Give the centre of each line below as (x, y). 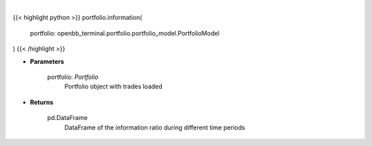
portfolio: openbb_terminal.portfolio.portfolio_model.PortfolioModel (125, 33)
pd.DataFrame (68, 118)
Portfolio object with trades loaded (113, 86)
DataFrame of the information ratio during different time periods (155, 127)
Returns (42, 102)
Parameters (47, 61)
